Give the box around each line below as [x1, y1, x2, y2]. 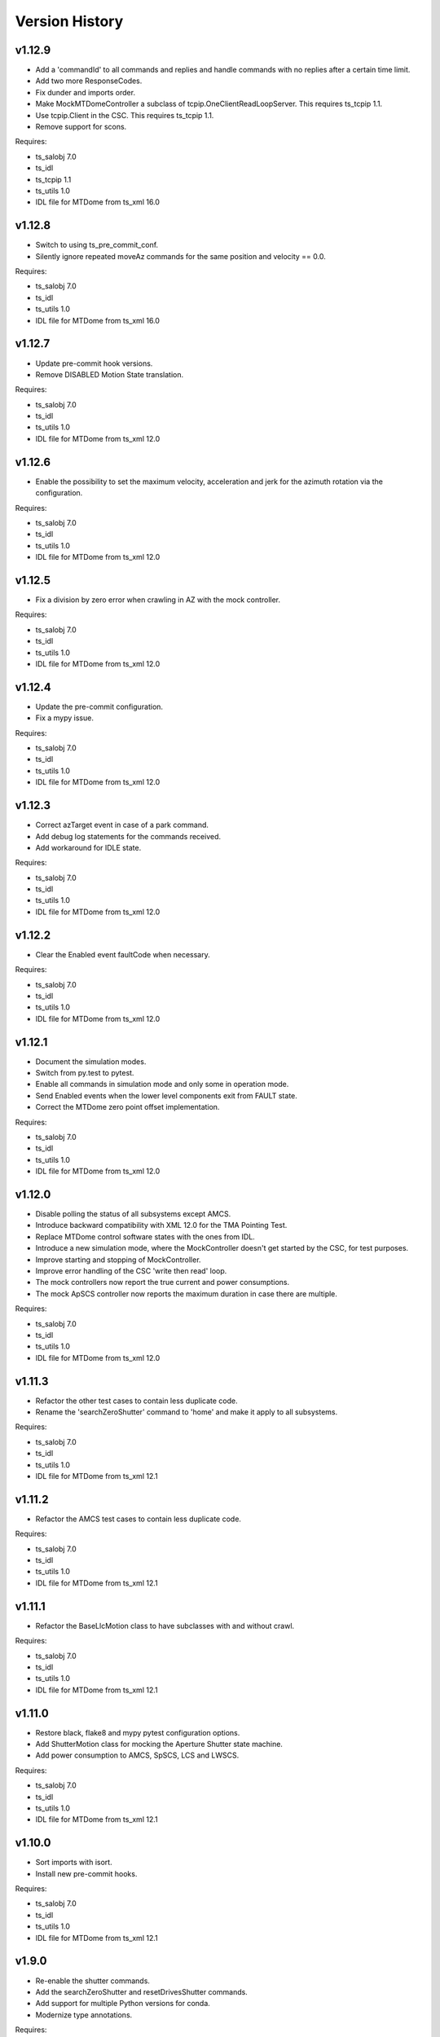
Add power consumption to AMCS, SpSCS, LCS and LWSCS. [35, 1750, 240, 1760]
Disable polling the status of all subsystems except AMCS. [35, 1209, 231, 1219]
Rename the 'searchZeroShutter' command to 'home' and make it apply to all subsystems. [35, 1407, 338, 1417]
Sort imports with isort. [35, 1858, 113, 1868]
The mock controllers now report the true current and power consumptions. [35, 1278, 289, 1287]
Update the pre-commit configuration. [35, 702, 163, 711]
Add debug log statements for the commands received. [35, 831, 222, 841]
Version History [15, 12, 124, 30]
